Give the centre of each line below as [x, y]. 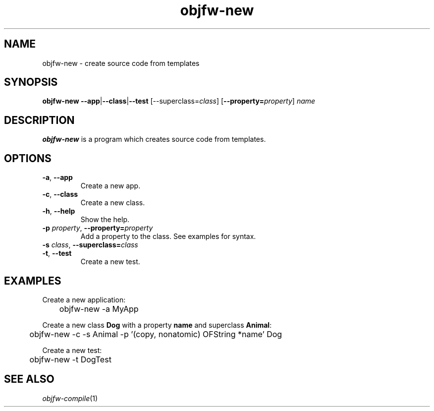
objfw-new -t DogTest [70, 359]
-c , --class [60, 194]
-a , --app [57, 177]
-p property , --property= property [98, 228]
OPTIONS [28, 158]
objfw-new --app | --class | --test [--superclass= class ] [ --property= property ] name [179, 101]
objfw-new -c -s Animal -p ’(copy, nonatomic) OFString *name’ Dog [156, 334]
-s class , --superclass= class [90, 245]
